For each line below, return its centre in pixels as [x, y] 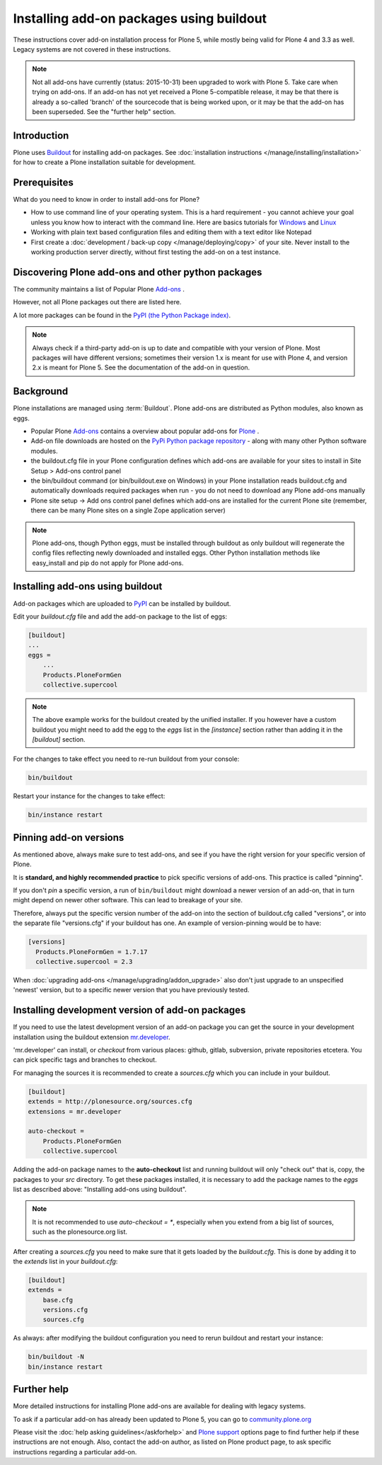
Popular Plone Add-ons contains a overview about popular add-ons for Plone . [145, 431]
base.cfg [58, 1300]
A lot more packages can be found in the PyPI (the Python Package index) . [122, 315]
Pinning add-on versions [69, 838]
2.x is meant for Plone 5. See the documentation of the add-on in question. [141, 367]
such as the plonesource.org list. [80, 1232]
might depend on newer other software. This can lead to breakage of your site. [128, 900]
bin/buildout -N [56, 1357]
